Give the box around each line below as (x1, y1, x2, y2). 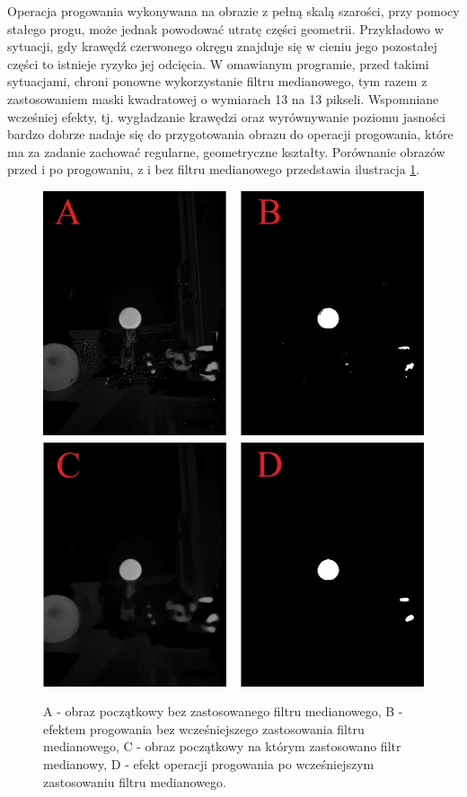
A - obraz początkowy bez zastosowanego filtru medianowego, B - (43, 702, 403, 721)
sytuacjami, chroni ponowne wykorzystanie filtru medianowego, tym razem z (7, 72, 427, 91)
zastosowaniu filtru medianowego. (43, 772, 226, 791)
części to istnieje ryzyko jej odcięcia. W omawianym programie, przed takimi (7, 54, 429, 73)
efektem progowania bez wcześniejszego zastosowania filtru (43, 719, 365, 738)
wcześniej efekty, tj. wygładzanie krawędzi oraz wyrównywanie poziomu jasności (7, 107, 446, 126)
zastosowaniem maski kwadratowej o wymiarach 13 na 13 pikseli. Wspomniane (7, 89, 439, 108)
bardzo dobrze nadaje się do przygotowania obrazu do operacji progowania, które (7, 125, 454, 144)
